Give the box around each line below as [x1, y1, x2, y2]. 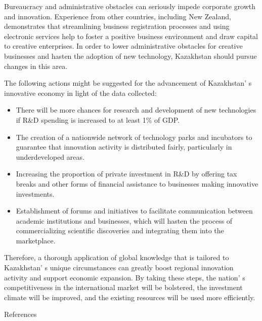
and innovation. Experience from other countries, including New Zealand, [4, 11, 231, 21]
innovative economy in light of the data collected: [4, 87, 157, 98]
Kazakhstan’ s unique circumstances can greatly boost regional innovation [4, 262, 234, 273]
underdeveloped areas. [16, 151, 84, 162]
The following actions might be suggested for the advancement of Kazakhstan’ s [4, 78, 252, 88]
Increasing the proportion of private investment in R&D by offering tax [16, 168, 237, 179]
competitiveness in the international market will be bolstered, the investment [4, 282, 243, 293]
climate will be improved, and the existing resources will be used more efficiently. [4, 292, 255, 302]
